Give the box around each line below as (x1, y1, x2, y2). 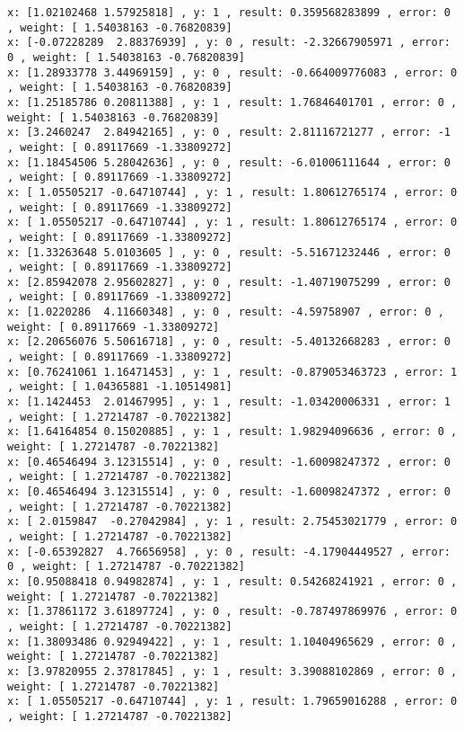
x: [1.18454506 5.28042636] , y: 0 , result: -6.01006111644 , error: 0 (7, 156, 451, 169)
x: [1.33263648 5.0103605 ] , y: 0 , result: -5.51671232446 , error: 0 (7, 245, 451, 259)
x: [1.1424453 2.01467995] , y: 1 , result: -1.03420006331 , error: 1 (7, 396, 451, 409)
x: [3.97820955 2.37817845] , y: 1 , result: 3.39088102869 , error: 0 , (7, 664, 458, 678)
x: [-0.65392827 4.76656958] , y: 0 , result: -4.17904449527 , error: (7, 545, 451, 558)
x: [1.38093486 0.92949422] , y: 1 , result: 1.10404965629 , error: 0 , (7, 635, 458, 648)
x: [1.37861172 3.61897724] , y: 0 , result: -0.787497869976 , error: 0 (7, 605, 458, 619)
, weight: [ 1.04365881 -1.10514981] (7, 380, 232, 394)
